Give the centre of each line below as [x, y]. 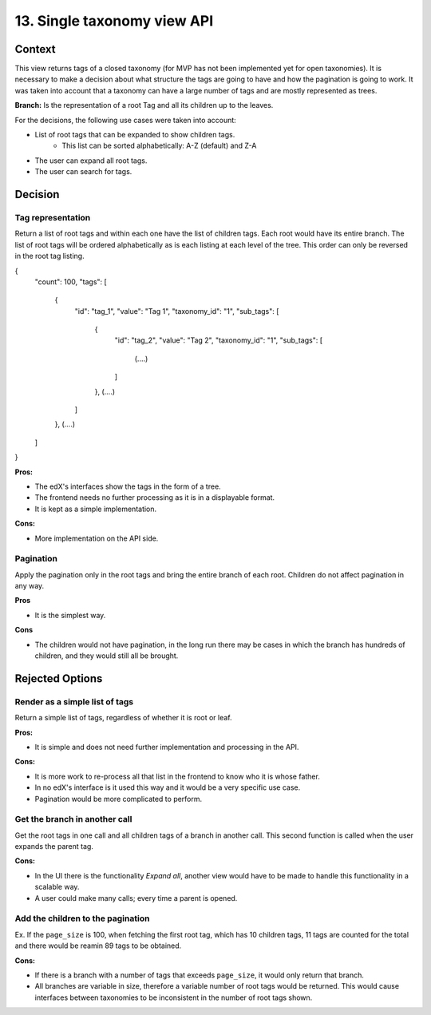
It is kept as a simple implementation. [96, 509]
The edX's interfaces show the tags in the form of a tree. [128, 486]
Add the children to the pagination [82, 918]
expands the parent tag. [54, 846]
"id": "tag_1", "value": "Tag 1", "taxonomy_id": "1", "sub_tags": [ [177, 311]
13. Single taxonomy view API [114, 21]
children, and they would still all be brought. [107, 656]
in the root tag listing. [49, 256]
